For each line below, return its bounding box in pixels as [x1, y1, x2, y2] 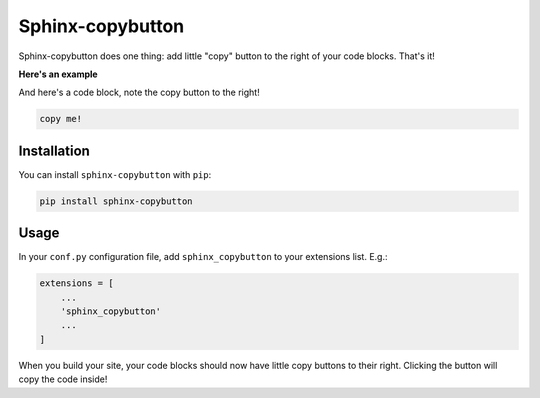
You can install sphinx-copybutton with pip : [18, 168, 212, 180]
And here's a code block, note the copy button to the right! [18, 86, 260, 99]
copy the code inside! [18, 373, 108, 385]
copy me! [39, 113, 83, 125]
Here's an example [18, 68, 99, 80]
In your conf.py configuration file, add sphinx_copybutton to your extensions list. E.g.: [18, 251, 388, 263]
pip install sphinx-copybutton [39, 195, 194, 207]
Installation [18, 142, 90, 159]
